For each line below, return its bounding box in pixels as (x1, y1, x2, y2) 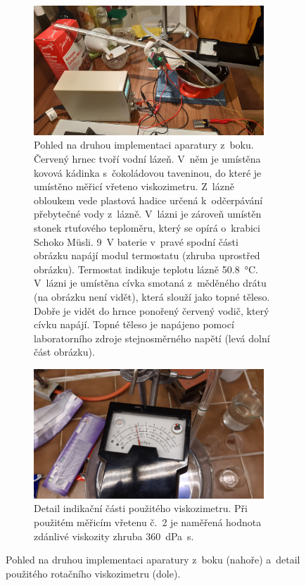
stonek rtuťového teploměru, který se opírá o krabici (34, 220, 260, 235)
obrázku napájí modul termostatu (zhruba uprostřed (34, 248, 260, 263)
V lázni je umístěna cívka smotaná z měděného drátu (34, 275, 267, 290)
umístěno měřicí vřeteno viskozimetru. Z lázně (34, 179, 234, 194)
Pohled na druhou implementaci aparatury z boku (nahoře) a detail (6, 552, 300, 567)
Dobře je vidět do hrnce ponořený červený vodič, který (34, 303, 269, 318)
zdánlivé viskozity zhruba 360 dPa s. (34, 528, 194, 543)
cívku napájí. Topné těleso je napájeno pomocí (34, 317, 234, 332)
